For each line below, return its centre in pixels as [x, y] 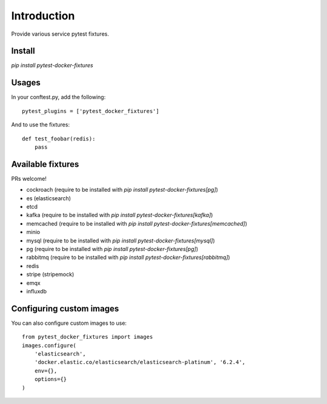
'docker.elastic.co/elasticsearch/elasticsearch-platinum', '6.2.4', [140, 362]
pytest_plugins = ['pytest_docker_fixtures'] [91, 111]
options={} [51, 379]
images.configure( [49, 345]
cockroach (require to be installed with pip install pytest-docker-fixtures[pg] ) [122, 190]
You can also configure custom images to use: [69, 323]
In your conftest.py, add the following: [58, 97]
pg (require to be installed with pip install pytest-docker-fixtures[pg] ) [112, 249]
